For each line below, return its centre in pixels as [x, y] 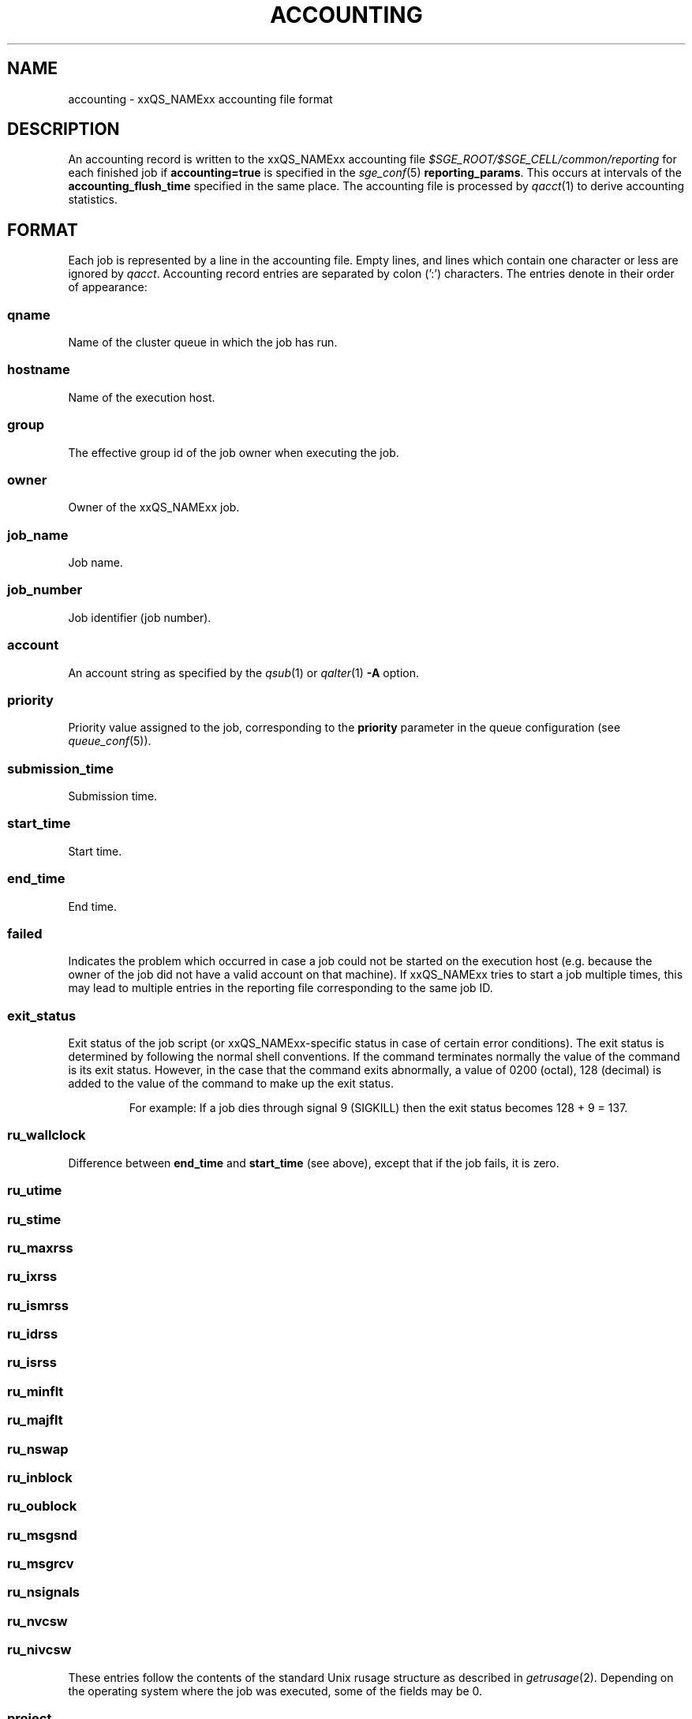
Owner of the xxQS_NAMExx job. [154, 507]
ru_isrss [32, 1363]
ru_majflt [35, 1420]
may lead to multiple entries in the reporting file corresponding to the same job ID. [281, 988]
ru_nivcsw [39, 1650]
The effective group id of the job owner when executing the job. [234, 452]
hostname [39, 370]
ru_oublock [42, 1506]
